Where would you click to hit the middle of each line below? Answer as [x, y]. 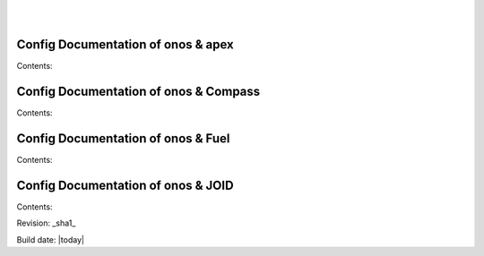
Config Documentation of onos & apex [125, 45]
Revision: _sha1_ [46, 223]
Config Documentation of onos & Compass [138, 92]
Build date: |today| [51, 239]
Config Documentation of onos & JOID [125, 185]
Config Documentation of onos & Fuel [123, 139]
